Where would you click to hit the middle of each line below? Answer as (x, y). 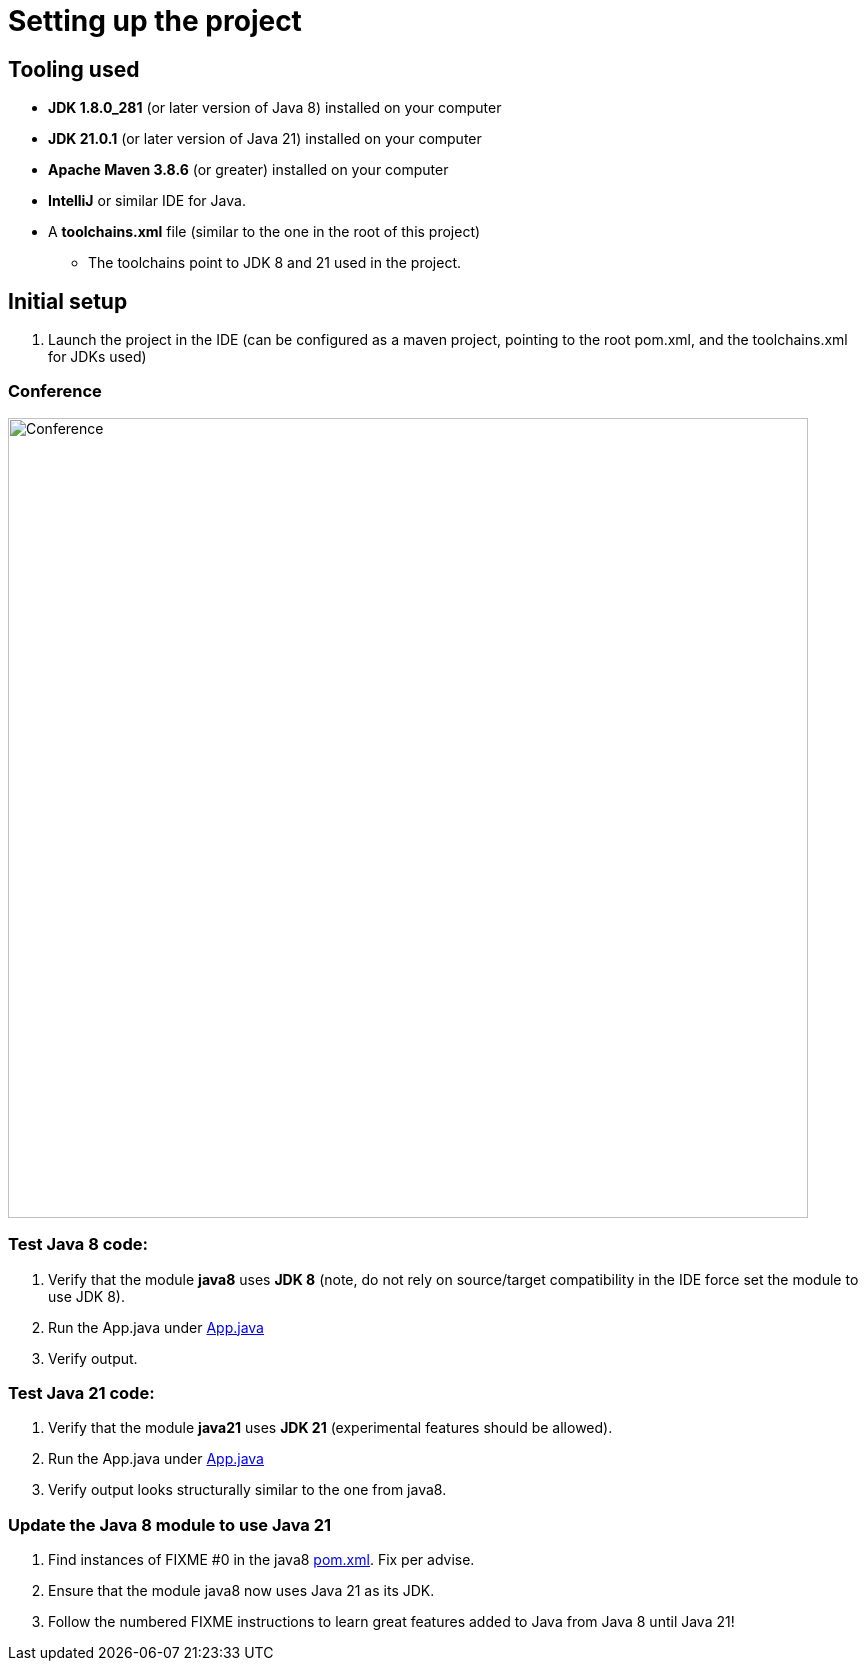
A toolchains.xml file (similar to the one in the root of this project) (264, 232)
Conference (55, 391)
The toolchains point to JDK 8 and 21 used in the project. (275, 263)
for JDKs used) (97, 357)
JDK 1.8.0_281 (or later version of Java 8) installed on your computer (275, 108)
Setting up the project (155, 21)
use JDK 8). (87, 1296)
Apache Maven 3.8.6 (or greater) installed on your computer (248, 170)
